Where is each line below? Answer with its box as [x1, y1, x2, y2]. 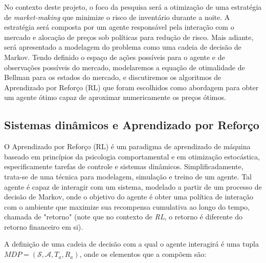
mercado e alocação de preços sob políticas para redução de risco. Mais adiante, [4, 31, 254, 42]
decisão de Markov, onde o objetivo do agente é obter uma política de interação [4, 191, 254, 202]
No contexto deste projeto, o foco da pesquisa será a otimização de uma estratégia [4, 2, 262, 12]
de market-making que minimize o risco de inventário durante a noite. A [4, 11, 230, 22]
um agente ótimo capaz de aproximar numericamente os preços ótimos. [4, 92, 226, 103]
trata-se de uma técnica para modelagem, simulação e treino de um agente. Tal [4, 171, 252, 181]
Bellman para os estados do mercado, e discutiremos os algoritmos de [4, 72, 221, 83]
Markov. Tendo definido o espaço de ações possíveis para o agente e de [4, 51, 225, 62]
